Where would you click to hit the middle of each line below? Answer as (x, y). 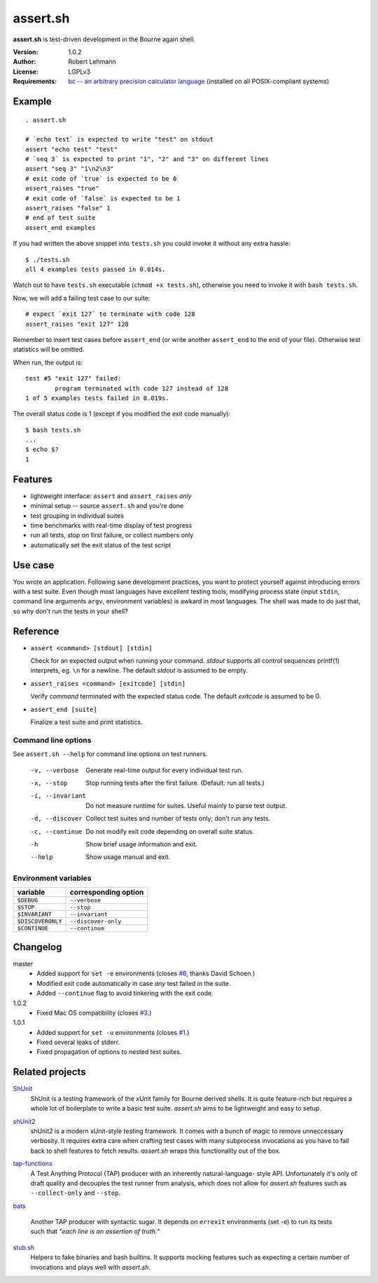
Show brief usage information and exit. (141, 844)
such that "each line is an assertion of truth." (95, 1231)
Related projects (50, 1072)
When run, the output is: (48, 362)
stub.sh (24, 1247)
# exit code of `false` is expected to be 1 (103, 198)
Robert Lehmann (92, 62)
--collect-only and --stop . (76, 1193)
